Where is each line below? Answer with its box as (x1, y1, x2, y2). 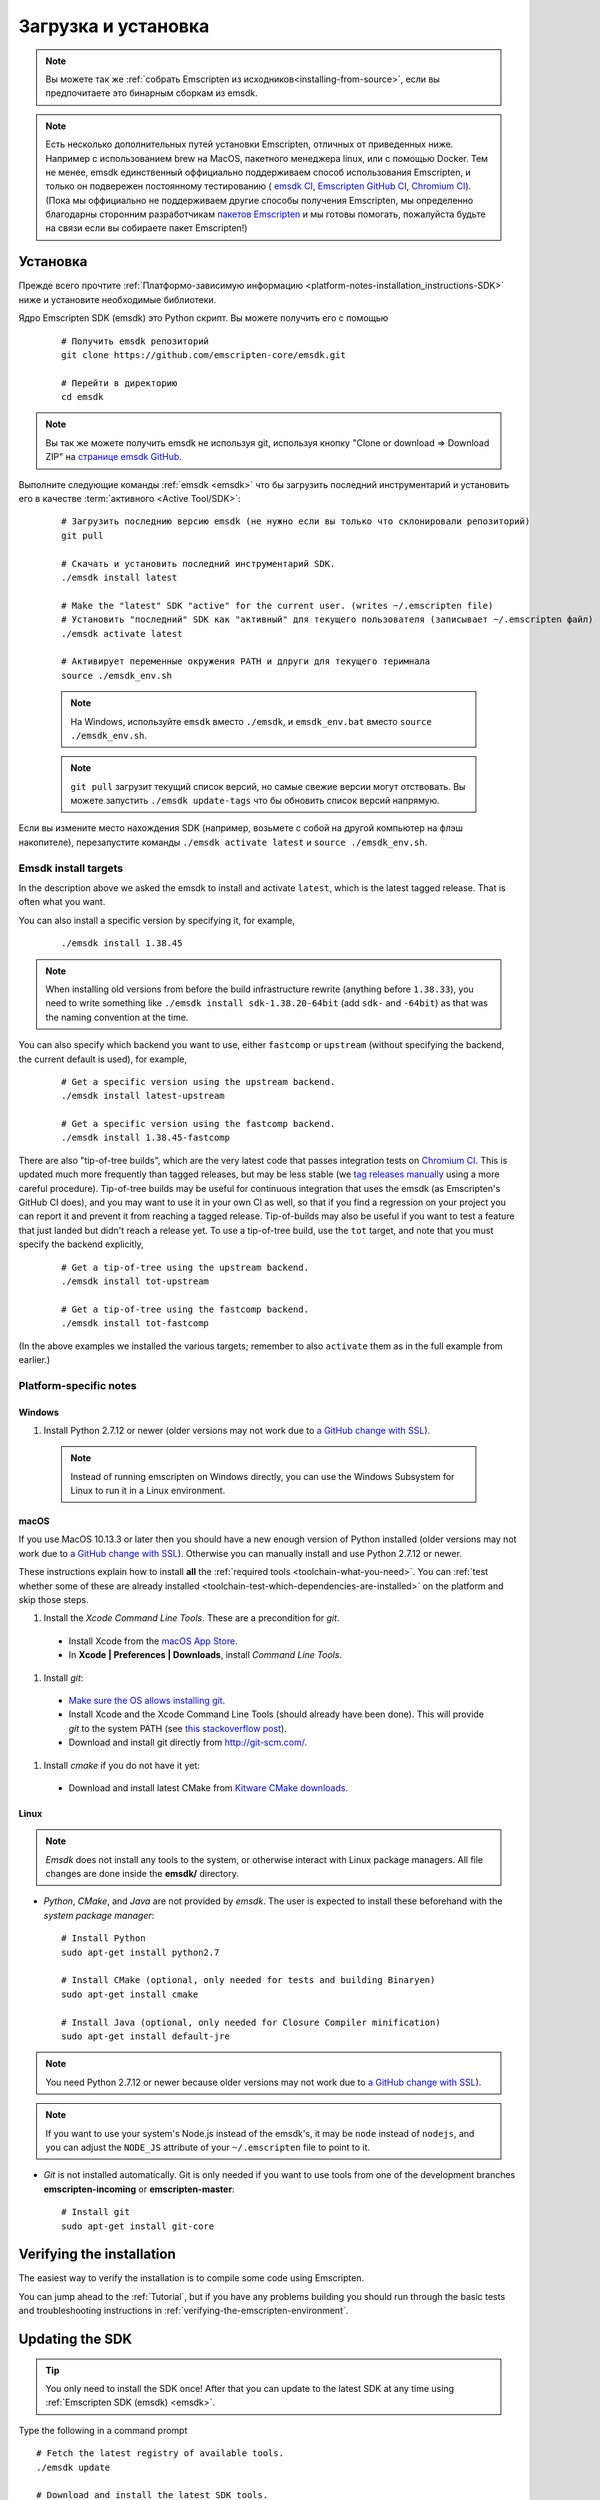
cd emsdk (61, 391, 104, 403)
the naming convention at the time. (45, 1011, 189, 1023)
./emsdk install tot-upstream (61, 1275, 210, 1287)
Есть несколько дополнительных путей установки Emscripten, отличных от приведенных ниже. (45, 138, 454, 150)
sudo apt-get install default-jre (61, 2031, 230, 2042)
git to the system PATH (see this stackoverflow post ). (68, 1722, 287, 1734)
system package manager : (43, 1909, 155, 1921)
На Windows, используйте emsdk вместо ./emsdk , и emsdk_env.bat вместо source (70, 715, 432, 727)
